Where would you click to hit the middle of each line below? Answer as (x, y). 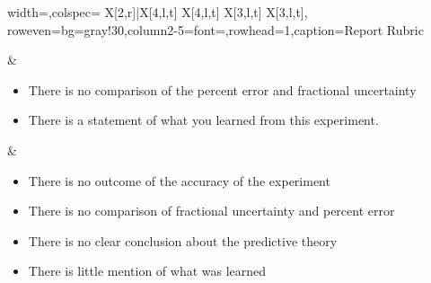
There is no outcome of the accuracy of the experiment (179, 180)
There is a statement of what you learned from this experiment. (203, 120)
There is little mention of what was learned (147, 271)
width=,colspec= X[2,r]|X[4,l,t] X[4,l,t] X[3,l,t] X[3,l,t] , (158, 12)
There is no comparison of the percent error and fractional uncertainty (222, 89)
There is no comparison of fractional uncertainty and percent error (211, 211)
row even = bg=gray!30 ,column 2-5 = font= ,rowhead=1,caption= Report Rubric (215, 29)
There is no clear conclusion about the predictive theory (183, 240)
